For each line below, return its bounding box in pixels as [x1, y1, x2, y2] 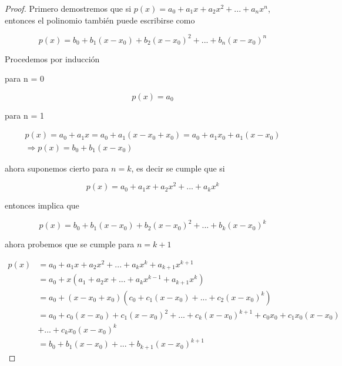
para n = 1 [5, 109, 44, 121]
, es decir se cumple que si [131, 162, 225, 174]
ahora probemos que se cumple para [5, 238, 135, 250]
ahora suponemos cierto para [5, 162, 109, 174]
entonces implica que [5, 199, 79, 211]
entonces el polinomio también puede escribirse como [5, 14, 195, 26]
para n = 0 [5, 72, 44, 85]
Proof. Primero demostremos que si [5, 2, 132, 14]
